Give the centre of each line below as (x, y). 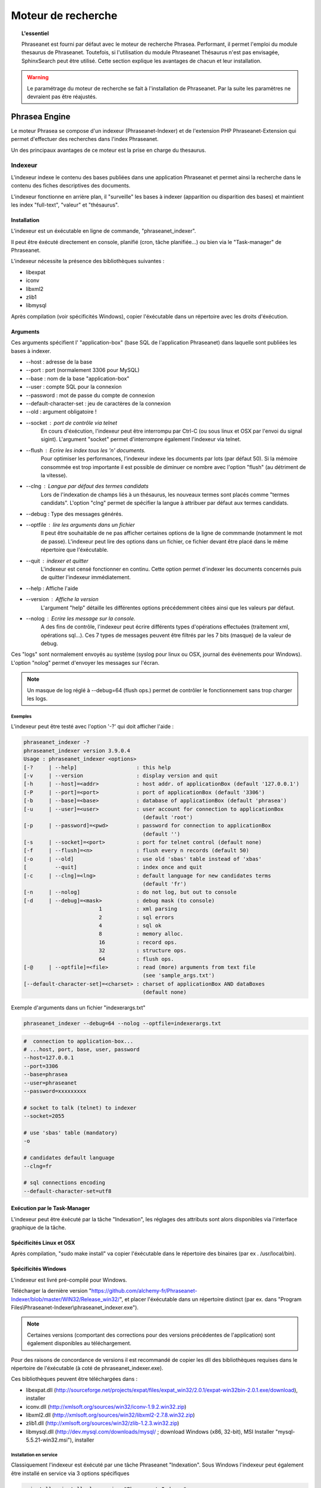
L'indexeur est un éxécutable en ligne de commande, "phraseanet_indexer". (103, 231)
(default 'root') (168, 817)
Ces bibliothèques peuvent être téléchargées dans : (74, 1379)
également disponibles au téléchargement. (79, 1343)
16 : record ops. (138, 942)
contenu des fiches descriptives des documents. (71, 186)
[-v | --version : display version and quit (121, 776)
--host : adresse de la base (59, 362)
